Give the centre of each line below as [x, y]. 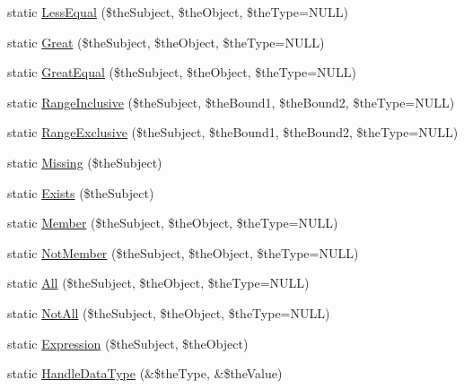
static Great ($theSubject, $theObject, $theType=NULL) [166, 42]
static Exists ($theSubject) [81, 192]
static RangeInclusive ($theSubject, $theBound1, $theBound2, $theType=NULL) [231, 102]
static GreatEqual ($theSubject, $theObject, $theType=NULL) [182, 72]
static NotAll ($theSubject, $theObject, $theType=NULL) [169, 312]
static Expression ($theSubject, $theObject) [128, 343]
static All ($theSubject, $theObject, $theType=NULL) [158, 283]
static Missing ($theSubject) [85, 162]
